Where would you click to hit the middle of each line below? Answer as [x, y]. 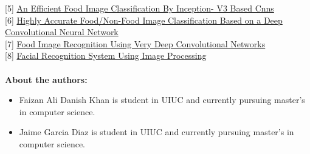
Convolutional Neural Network [62, 32]
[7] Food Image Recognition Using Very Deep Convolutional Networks [135, 43]
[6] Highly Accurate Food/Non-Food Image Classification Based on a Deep [144, 20]
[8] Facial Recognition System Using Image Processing [106, 55]
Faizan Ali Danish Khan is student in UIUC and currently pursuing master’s [162, 100]
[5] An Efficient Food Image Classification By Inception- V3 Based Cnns [139, 8]
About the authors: [46, 79]
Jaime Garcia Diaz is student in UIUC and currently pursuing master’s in [157, 132]
